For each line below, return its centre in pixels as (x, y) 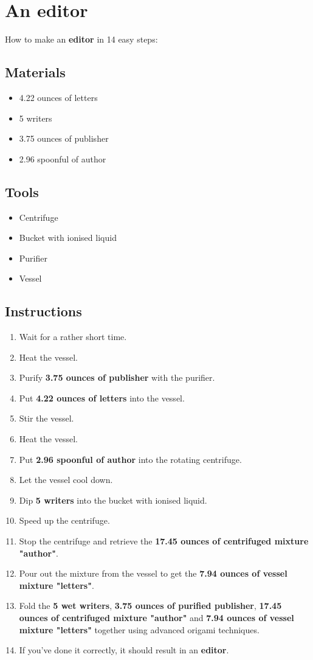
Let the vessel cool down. (66, 480)
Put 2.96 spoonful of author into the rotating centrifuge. (130, 459)
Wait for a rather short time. (73, 337)
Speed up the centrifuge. (64, 520)
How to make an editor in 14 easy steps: (81, 39)
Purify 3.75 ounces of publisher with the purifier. (117, 377)
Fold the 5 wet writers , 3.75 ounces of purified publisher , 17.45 (150, 606)
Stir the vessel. (46, 418)
